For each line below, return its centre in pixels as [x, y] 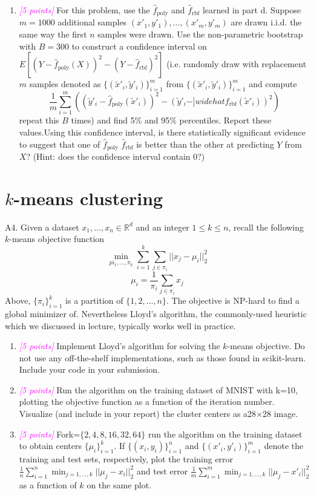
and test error [162, 470]
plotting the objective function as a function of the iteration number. [147, 402]
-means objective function [57, 239]
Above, [18, 300]
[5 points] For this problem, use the [84, 10]
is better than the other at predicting [205, 144]
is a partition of [94, 300]
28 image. [280, 414]
